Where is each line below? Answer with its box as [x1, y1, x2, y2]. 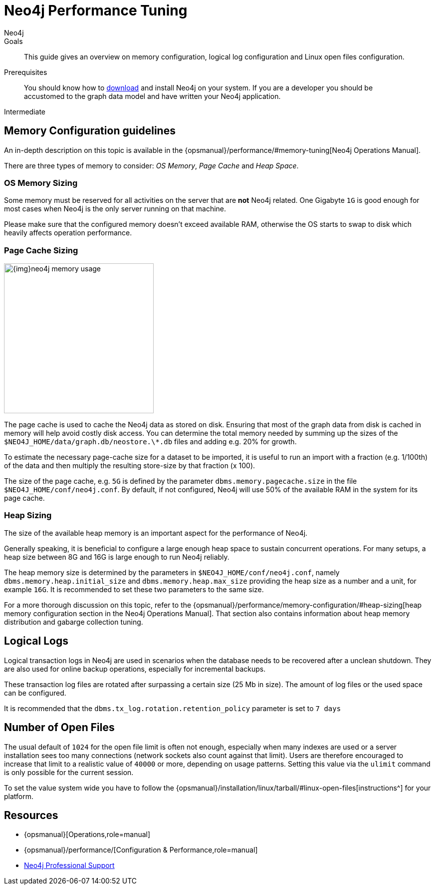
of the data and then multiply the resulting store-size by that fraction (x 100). [4, 461, 255, 470]
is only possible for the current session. [4, 768, 134, 777]
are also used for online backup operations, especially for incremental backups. [4, 664, 266, 673]
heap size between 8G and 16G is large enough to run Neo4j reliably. [4, 552, 229, 561]
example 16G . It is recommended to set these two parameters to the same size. [4, 585, 264, 594]
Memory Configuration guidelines [4, 124, 176, 137]
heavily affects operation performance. [4, 228, 132, 237]
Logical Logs [4, 635, 68, 648]
